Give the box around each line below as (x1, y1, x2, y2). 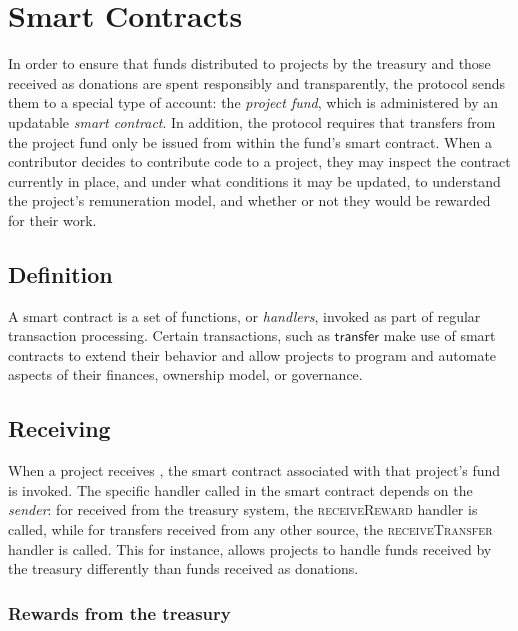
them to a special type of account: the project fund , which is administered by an (8, 92, 498, 113)
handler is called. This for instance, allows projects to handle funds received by (8, 538, 492, 559)
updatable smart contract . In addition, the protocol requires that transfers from (8, 111, 496, 132)
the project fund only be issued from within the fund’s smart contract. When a (8, 131, 492, 152)
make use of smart (383, 325, 496, 346)
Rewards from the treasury (8, 600, 231, 625)
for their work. (8, 209, 97, 230)
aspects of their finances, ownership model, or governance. (8, 364, 363, 385)
